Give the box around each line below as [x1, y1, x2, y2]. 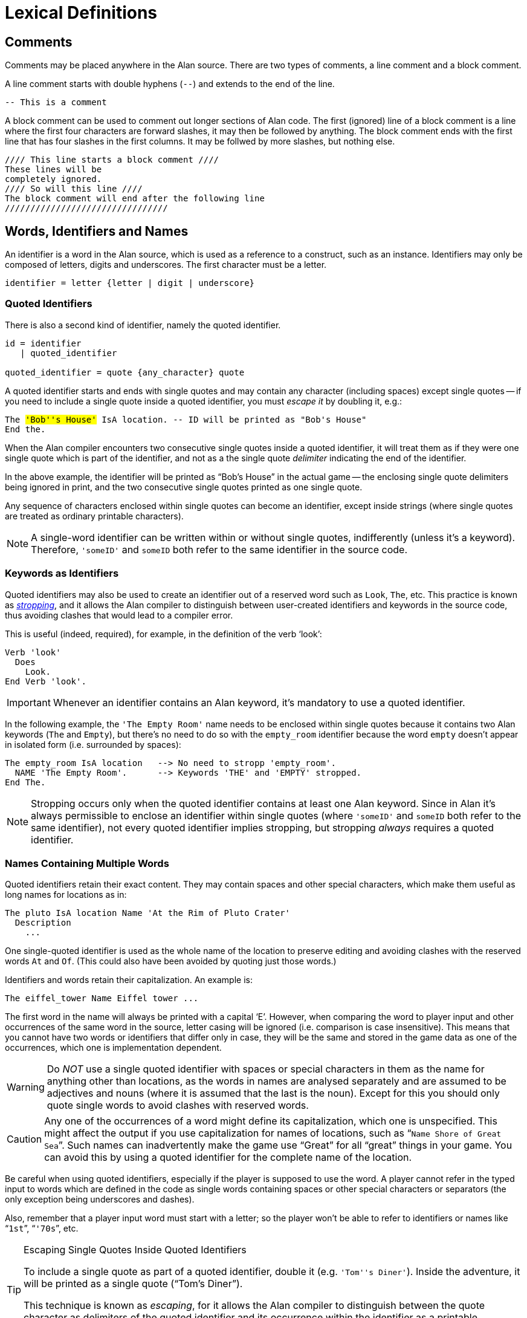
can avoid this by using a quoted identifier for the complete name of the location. [44, 1151, 412, 1164]
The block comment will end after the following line [5, 193, 265, 204]
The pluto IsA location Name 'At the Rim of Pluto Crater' [5, 908, 291, 918]
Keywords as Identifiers [5, 567, 119, 580]
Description [15, 918, 71, 928]
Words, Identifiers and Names [5, 223, 189, 239]
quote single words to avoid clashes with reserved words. [47, 1099, 309, 1112]
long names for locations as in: [5, 889, 127, 900]
